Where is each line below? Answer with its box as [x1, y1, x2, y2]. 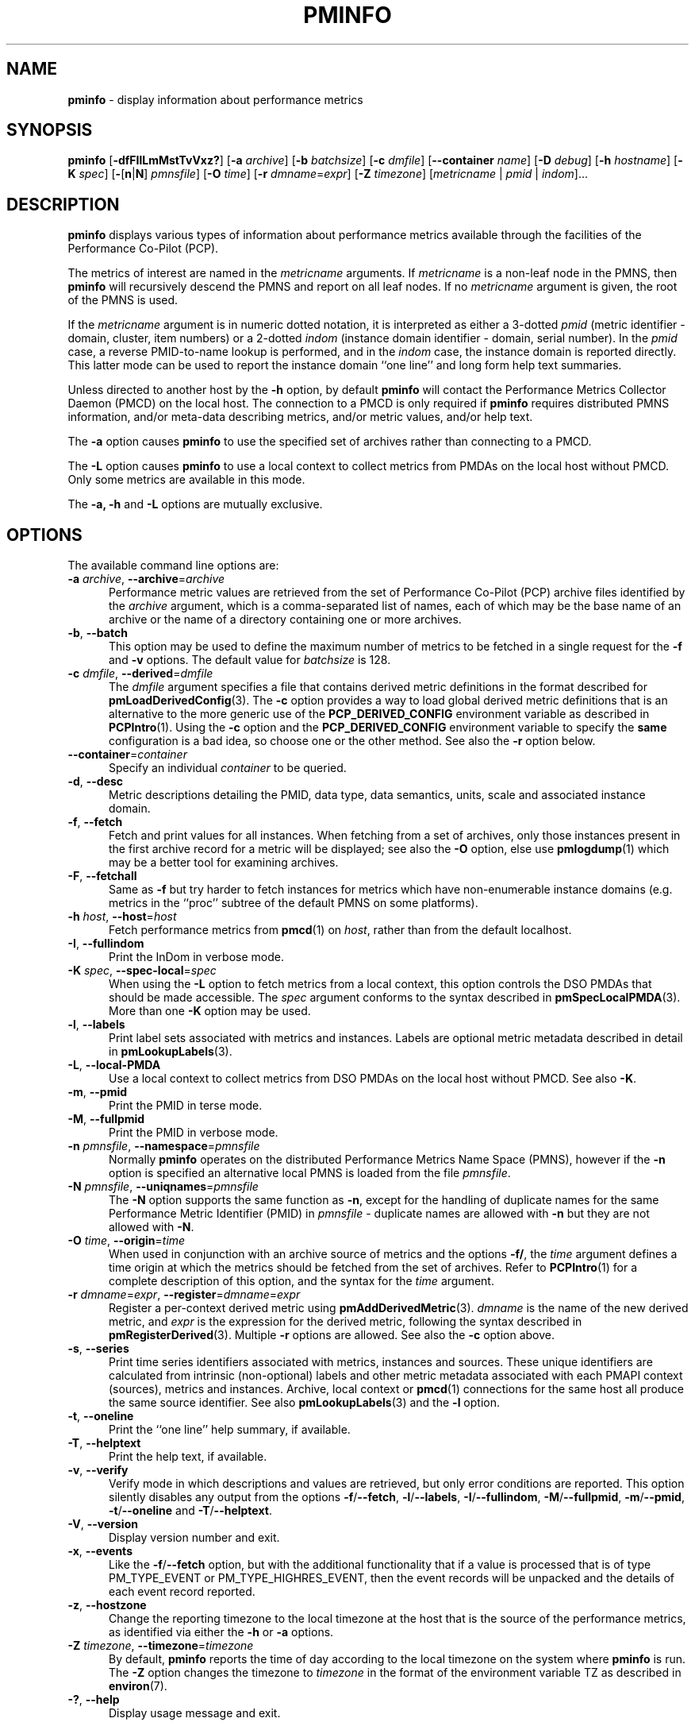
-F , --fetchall [67, 869, 137, 883]
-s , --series [67, 1342, 129, 1356]
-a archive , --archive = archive [67, 572, 225, 586]
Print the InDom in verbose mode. [109, 950, 284, 964]
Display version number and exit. [109, 1531, 280, 1545]
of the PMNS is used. [67, 293, 179, 307]
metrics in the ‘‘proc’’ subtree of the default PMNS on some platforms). [109, 896, 478, 910]
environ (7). [109, 1679, 167, 1693]
